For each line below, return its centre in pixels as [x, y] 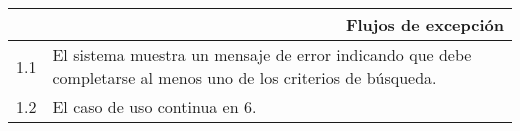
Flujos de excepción [424, 24]
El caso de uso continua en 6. [154, 106]
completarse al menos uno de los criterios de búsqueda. [244, 77]
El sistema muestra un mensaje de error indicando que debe [262, 54]
